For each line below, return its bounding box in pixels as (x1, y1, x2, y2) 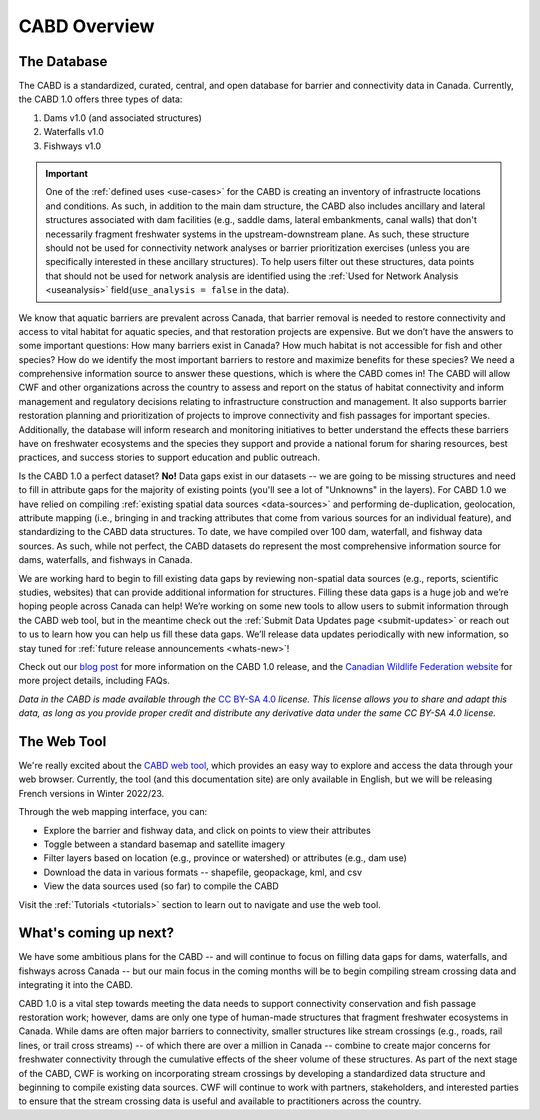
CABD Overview (18, 15, 155, 37)
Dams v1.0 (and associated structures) (43, 111, 202, 124)
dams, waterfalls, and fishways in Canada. (18, 554, 193, 566)
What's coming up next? (18, 925, 175, 942)
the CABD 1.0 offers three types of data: (18, 93, 183, 105)
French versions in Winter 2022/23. (18, 787, 165, 799)
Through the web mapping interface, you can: (18, 806, 208, 818)
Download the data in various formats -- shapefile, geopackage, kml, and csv (43, 866, 363, 878)
